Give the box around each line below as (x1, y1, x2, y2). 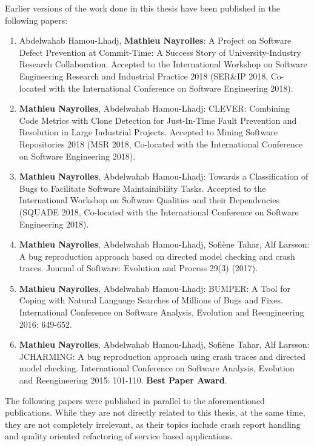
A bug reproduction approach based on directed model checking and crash (19, 249, 295, 262)
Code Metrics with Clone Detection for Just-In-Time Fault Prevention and (19, 113, 297, 126)
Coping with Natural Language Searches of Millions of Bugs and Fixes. (19, 294, 283, 306)
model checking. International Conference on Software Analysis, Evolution (19, 362, 295, 374)
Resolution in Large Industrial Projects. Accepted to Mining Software (19, 126, 278, 138)
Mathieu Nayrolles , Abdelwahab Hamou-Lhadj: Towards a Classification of (19, 170, 309, 183)
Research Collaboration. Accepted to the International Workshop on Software (19, 58, 307, 70)
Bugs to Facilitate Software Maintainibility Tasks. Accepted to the (19, 181, 266, 194)
